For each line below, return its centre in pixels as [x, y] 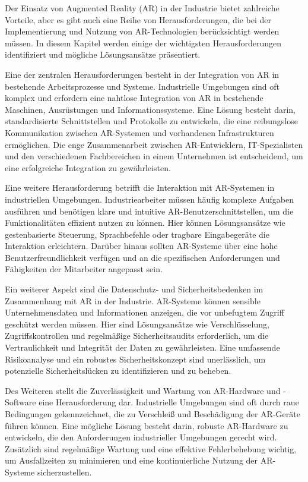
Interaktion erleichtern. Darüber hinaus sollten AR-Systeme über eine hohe [141, 246]
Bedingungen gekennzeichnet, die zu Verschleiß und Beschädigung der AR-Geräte [153, 414]
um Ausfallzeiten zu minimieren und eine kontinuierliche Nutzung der [131, 460]
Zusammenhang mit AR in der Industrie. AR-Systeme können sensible [133, 300]
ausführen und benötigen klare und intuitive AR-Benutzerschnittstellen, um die [149, 211]
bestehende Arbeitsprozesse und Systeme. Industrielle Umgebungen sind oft [142, 86]
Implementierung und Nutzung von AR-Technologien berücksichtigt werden [142, 31]
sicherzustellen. [64, 472]
